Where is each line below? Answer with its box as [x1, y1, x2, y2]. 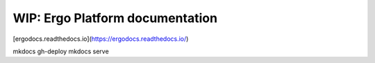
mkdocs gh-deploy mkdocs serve [12, 47, 109, 55]
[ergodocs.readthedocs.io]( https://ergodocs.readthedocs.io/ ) [12, 35, 189, 43]
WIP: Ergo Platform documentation [12, 10, 218, 26]
